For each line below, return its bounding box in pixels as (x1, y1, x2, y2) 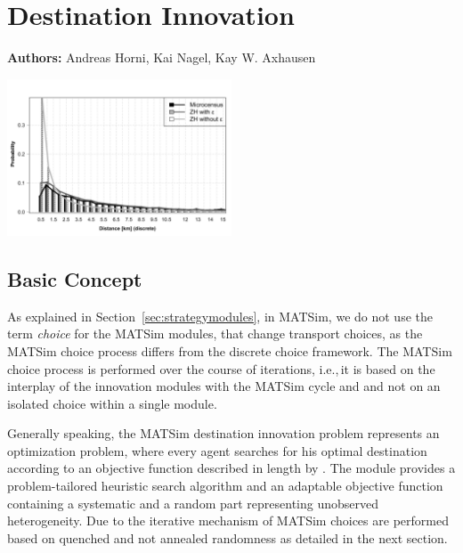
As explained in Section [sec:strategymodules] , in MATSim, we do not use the (7, 306, 433, 325)
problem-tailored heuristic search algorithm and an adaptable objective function (7, 476, 443, 495)
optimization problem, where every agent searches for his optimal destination (7, 441, 427, 459)
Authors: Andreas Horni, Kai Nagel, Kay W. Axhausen (7, 48, 316, 67)
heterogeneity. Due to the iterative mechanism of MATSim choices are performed (7, 511, 449, 530)
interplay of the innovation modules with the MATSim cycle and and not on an (7, 377, 441, 395)
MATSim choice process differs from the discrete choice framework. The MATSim (7, 341, 452, 360)
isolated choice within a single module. (7, 394, 217, 412)
